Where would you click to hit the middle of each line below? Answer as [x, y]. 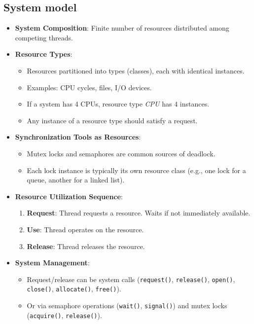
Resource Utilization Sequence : [69, 196]
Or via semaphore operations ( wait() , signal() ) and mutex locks [127, 306]
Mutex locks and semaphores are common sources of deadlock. [121, 153]
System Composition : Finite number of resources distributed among [122, 28]
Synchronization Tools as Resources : [78, 137]
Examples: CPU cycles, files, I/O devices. [89, 87]
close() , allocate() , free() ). [74, 289]
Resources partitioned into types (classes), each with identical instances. [136, 70]
